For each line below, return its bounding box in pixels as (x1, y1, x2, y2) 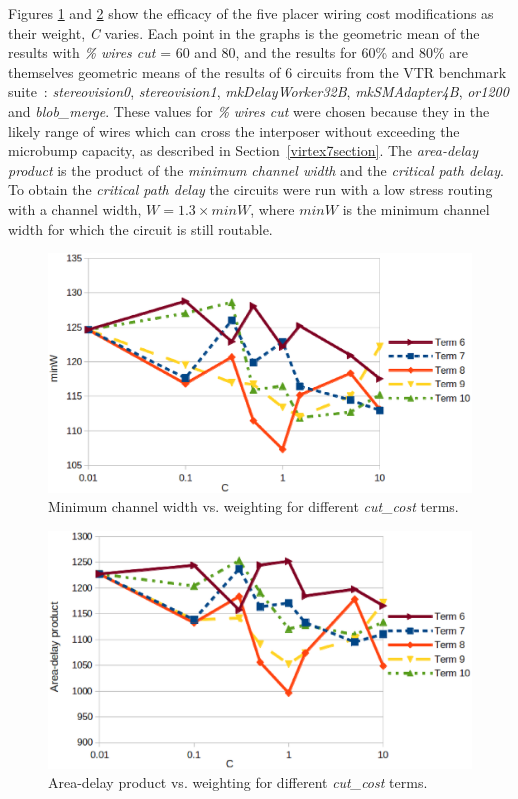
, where (250, 198, 295, 219)
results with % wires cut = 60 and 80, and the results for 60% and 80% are (8, 42, 469, 63)
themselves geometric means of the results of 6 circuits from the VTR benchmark (8, 61, 507, 82)
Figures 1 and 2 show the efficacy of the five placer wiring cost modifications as (8, 3, 494, 23)
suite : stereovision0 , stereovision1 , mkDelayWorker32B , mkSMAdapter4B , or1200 (8, 81, 509, 102)
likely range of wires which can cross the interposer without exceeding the (8, 120, 460, 141)
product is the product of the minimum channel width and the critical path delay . (8, 159, 504, 180)
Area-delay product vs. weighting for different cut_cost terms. (48, 772, 428, 793)
